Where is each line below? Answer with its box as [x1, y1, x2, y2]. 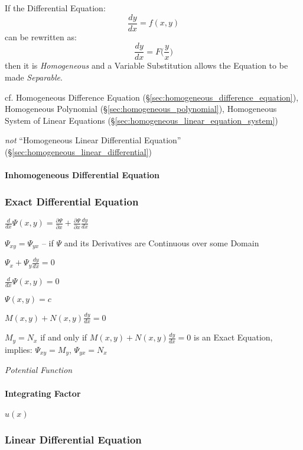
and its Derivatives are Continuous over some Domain [64, 236, 259, 249]
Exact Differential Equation [5, 194, 139, 208]
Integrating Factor [5, 387, 81, 399]
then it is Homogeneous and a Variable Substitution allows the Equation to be [5, 59, 288, 72]
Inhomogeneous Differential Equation [5, 169, 160, 181]
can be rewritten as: [5, 30, 77, 43]
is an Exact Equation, [193, 331, 273, 343]
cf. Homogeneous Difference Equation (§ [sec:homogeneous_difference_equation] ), [5, 91, 299, 103]
